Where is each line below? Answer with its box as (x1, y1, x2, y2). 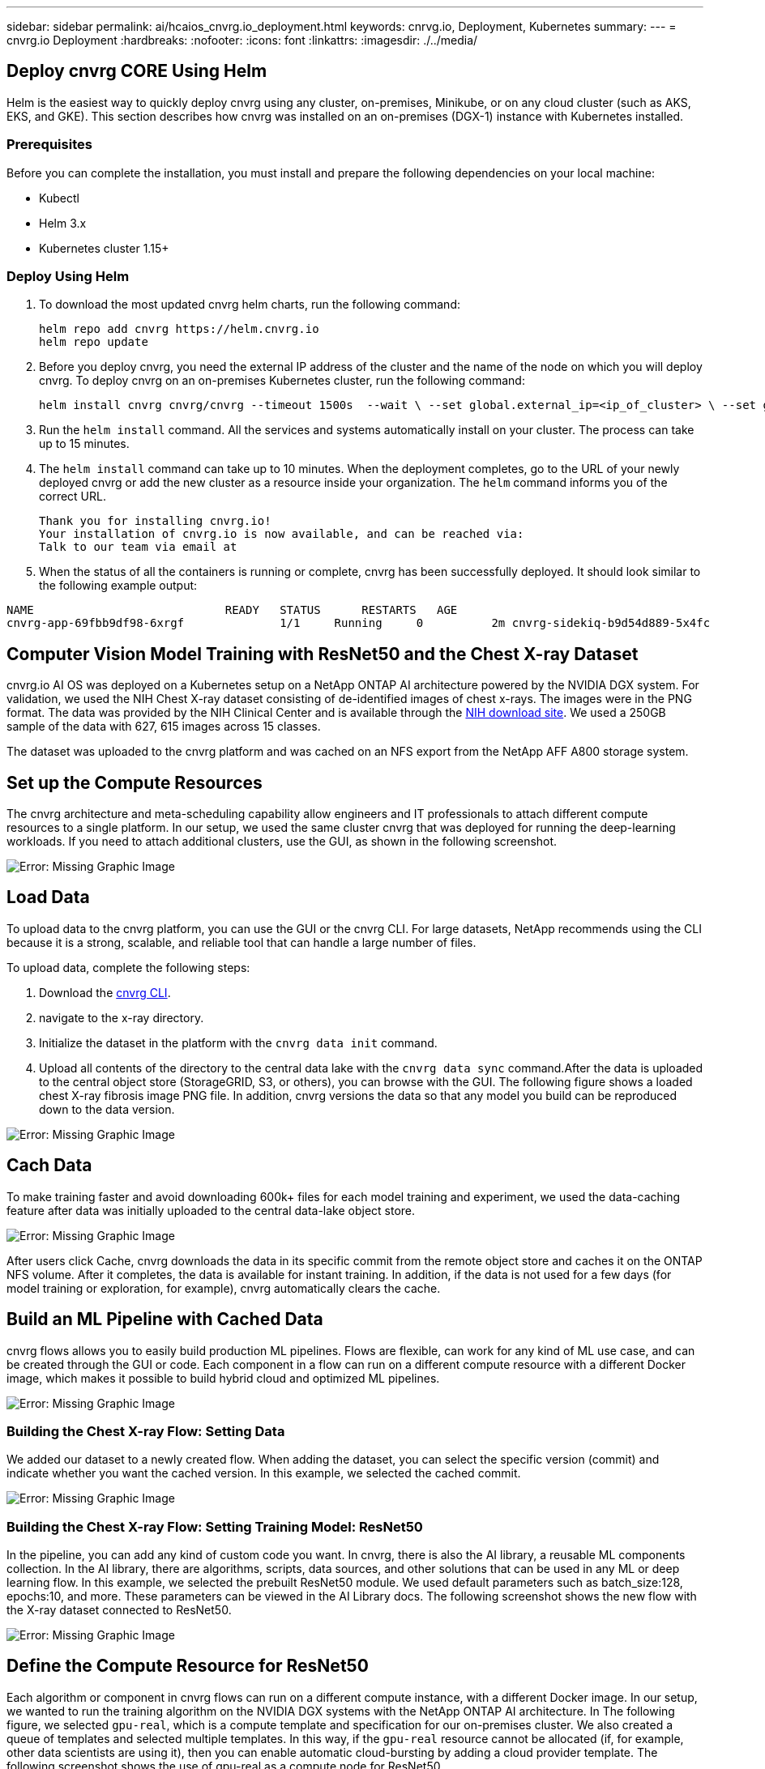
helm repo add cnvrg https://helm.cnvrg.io (39, 322, 319, 336)
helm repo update (39, 335, 148, 349)
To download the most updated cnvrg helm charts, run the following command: (39, 297, 460, 312)
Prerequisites (6, 136, 92, 153)
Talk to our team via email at (39, 540, 237, 554)
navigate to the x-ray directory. (39, 1010, 204, 1025)
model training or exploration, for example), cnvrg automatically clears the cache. (6, 1281, 441, 1295)
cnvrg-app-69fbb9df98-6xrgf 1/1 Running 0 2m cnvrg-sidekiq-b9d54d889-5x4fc (6, 616, 711, 630)
